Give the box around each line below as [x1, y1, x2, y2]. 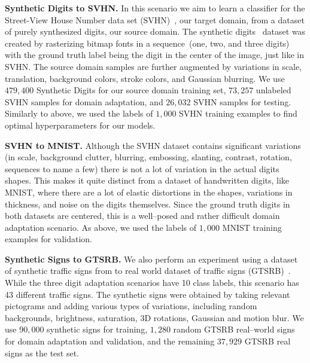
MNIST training [222, 221, 282, 233]
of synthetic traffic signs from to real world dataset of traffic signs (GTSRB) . [5, 264, 291, 277]
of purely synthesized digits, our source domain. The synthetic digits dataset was [5, 25, 306, 38]
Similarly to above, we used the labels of [5, 107, 153, 120]
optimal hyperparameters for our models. [5, 118, 156, 131]
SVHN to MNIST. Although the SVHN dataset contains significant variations [5, 139, 301, 151]
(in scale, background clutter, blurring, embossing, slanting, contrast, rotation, [5, 151, 292, 163]
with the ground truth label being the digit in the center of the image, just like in [5, 48, 304, 61]
